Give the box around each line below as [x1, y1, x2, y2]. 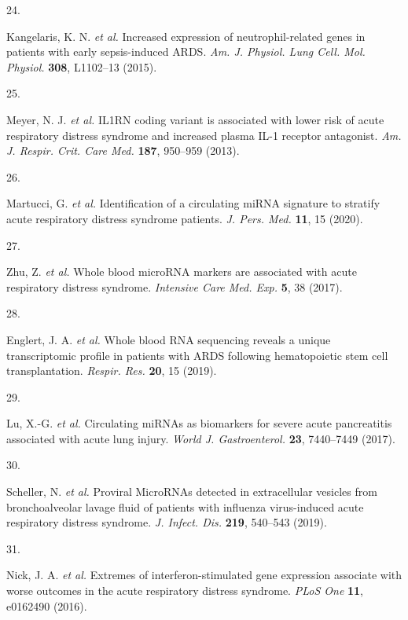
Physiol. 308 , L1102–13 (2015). [6, 58, 157, 75]
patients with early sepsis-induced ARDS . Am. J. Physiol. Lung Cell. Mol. [6, 43, 366, 60]
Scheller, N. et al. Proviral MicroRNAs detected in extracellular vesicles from [6, 483, 377, 500]
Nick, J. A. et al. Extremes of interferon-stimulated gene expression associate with [6, 567, 402, 583]
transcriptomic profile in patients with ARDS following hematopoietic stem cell [6, 347, 388, 363]
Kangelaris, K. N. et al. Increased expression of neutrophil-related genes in [6, 28, 366, 44]
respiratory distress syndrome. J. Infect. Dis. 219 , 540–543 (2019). [6, 514, 327, 530]
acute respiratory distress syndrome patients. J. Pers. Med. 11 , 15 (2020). [6, 210, 363, 226]
